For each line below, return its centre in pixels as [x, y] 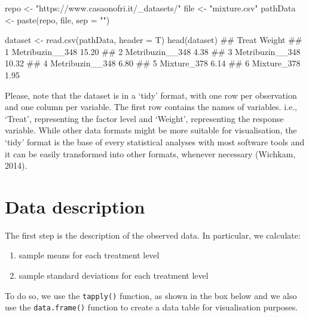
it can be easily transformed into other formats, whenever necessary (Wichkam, [150, 153]
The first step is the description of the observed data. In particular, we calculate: [153, 235]
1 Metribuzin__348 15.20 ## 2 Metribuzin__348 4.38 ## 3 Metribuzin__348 [153, 51]
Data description [75, 206]
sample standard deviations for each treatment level [114, 275]
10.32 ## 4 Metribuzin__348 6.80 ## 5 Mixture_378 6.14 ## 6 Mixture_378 [153, 63]
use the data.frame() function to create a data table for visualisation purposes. [152, 307]
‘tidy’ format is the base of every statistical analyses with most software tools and [155, 141]
